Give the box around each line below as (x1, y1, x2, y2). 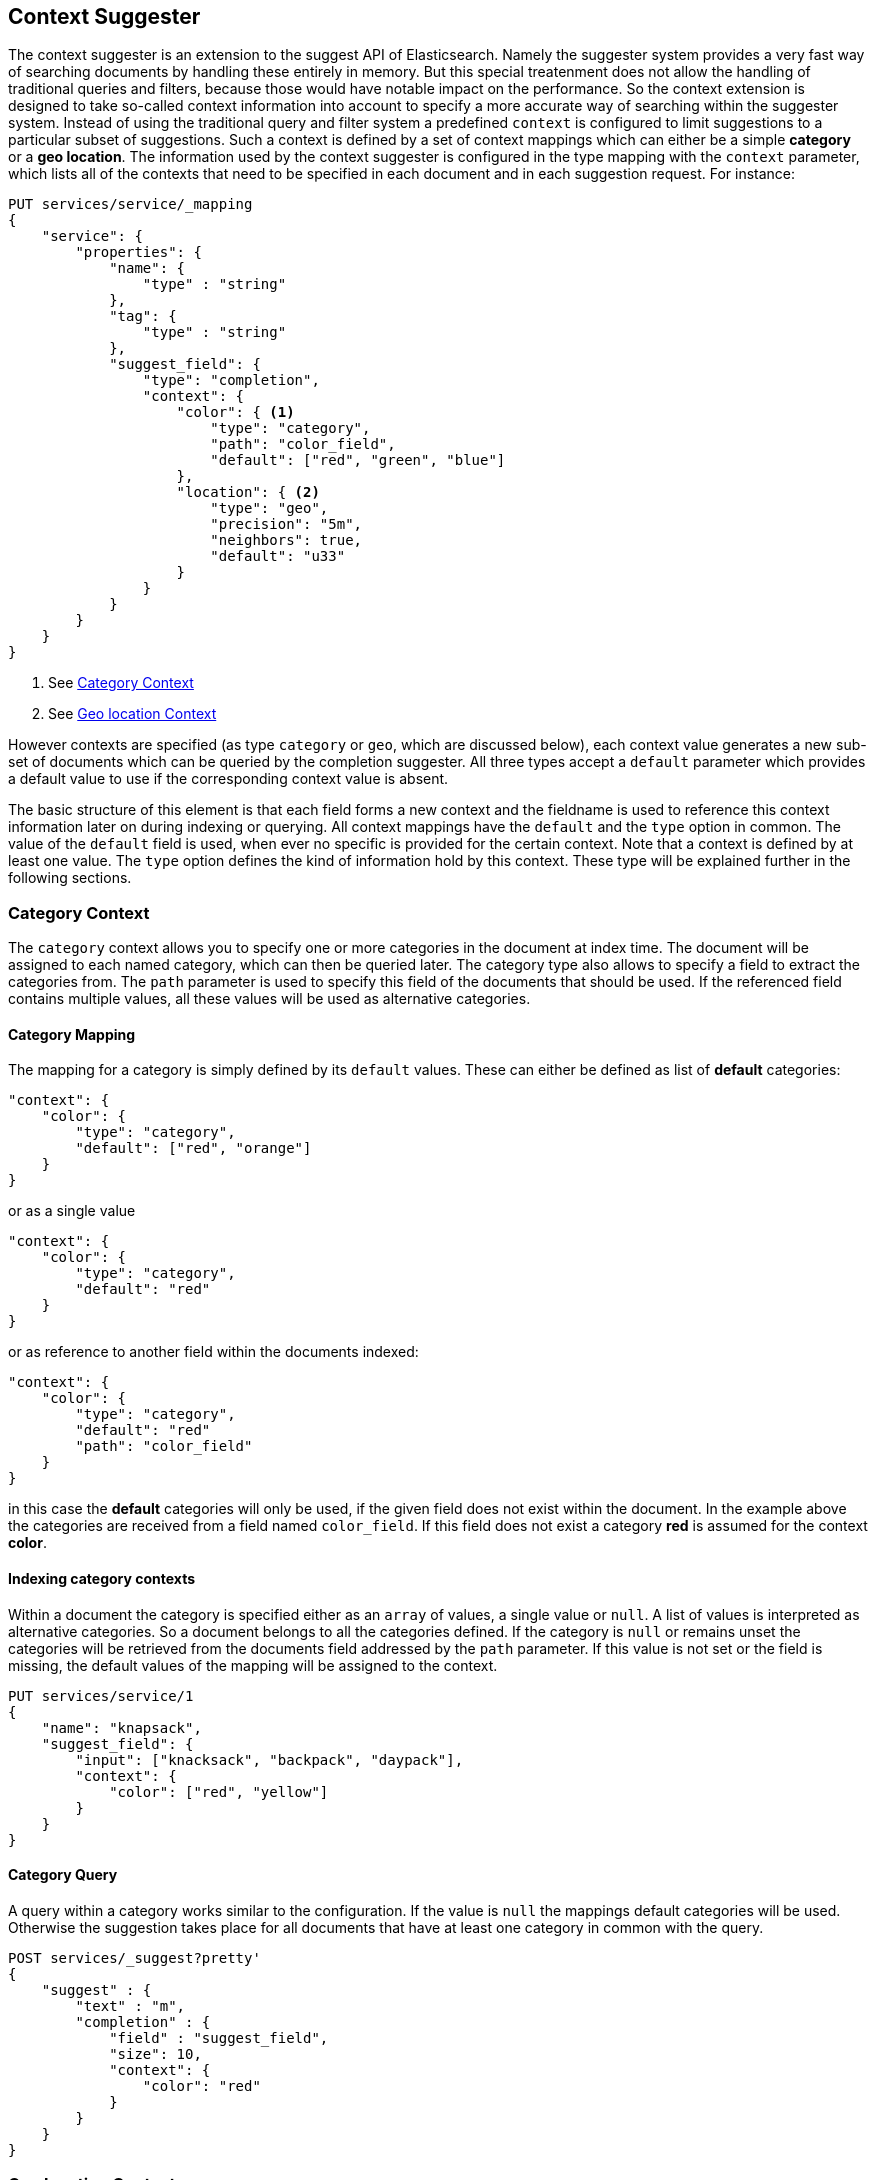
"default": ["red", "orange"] (75, 1140, 312, 1157)
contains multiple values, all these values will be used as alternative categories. (8, 990, 531, 1008)
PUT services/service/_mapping (8, 196, 253, 213)
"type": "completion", (142, 372, 320, 389)
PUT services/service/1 (8, 1687, 194, 1704)
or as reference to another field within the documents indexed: (8, 1343, 419, 1361)
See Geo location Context (48, 705, 217, 723)
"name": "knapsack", (41, 1719, 202, 1736)
